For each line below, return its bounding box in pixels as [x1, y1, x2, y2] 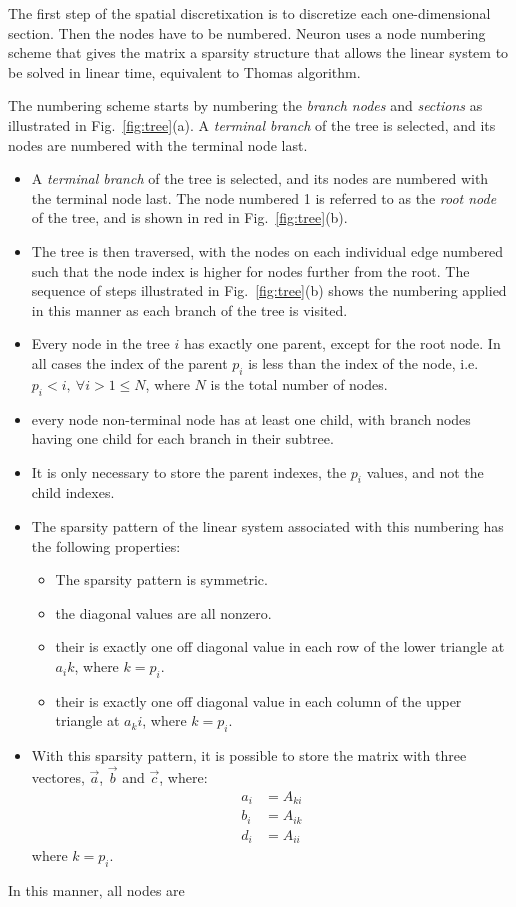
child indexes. [31, 482, 115, 503]
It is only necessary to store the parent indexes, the [31, 461, 347, 482]
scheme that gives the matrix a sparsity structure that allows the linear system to [8, 42, 509, 63]
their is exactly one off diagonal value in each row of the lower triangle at [55, 636, 505, 657]
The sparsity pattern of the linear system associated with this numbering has [31, 516, 504, 537]
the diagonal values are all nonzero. [55, 602, 272, 623]
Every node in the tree [31, 333, 170, 354]
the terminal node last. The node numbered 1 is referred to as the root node [31, 187, 497, 208]
